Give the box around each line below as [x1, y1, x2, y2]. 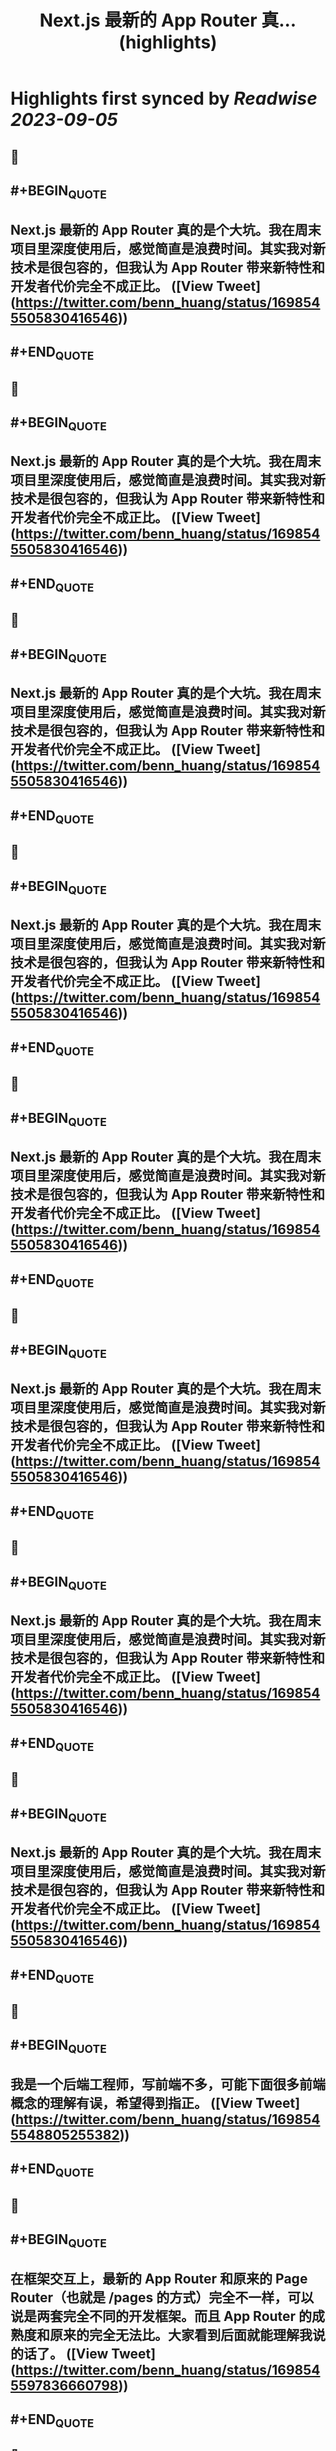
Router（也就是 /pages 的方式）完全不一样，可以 [10, 2289, 315, 2306]
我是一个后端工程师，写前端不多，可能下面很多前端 [10, 2076, 326, 2093]
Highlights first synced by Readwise [10, 87, 318, 110]
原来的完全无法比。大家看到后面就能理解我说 [49, 2326, 326, 2343]
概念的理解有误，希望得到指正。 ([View [10, 2095, 253, 2112]
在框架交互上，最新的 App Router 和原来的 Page [10, 2270, 308, 2287]
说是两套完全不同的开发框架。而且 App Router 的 [10, 2307, 313, 2325]
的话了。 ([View [10, 2345, 109, 2362]
